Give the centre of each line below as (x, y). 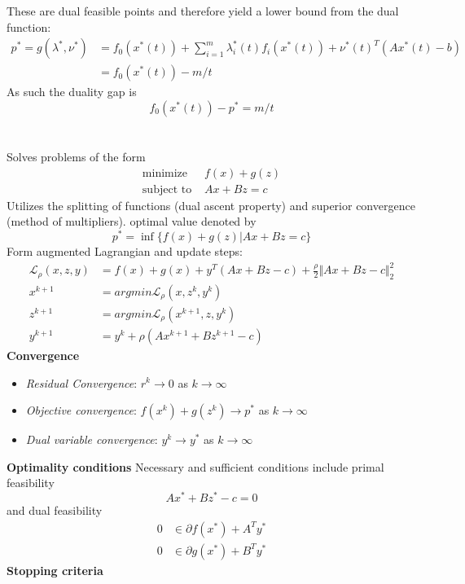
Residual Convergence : (81, 382)
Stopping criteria (55, 570)
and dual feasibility (55, 510)
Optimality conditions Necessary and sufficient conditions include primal (195, 466)
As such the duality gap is (72, 92)
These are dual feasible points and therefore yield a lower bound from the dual (203, 11)
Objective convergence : (81, 410)
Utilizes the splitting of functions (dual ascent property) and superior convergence (211, 205)
